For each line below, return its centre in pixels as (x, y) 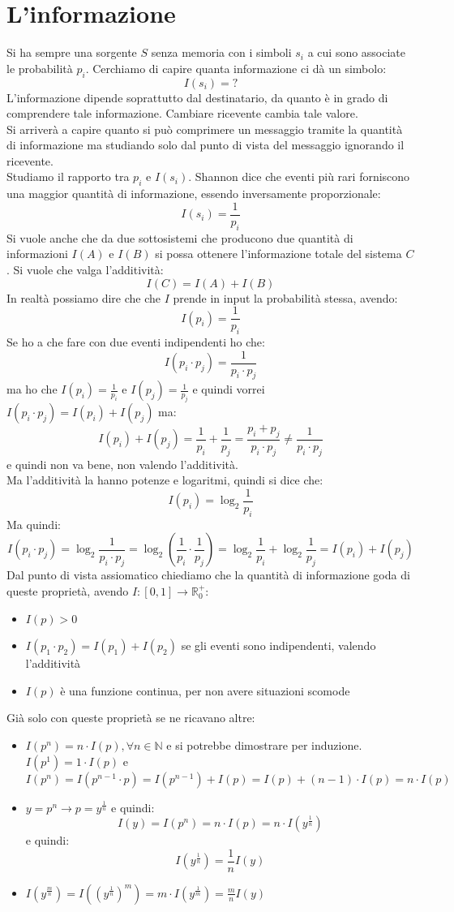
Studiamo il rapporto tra (68, 176)
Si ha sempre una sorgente (72, 52)
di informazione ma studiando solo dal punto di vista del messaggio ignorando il (206, 145)
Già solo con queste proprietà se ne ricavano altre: (131, 718)
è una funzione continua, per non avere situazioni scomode (205, 690)
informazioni (37, 254)
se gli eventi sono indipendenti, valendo (278, 645)
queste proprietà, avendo (68, 591)
